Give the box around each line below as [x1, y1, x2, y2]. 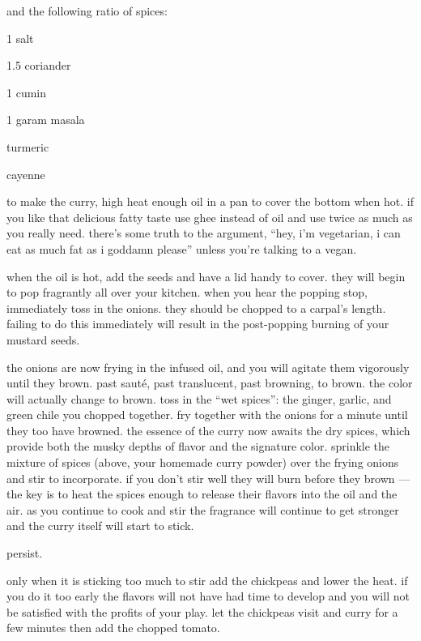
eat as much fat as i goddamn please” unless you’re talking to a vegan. [6, 240, 357, 257]
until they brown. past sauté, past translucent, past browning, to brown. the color [6, 374, 413, 391]
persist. [6, 545, 43, 562]
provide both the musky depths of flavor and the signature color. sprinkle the [6, 438, 390, 455]
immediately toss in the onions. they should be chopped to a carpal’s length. [6, 299, 386, 316]
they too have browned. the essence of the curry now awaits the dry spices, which [6, 421, 410, 438]
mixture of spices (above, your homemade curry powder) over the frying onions [6, 454, 399, 471]
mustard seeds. [6, 331, 80, 348]
